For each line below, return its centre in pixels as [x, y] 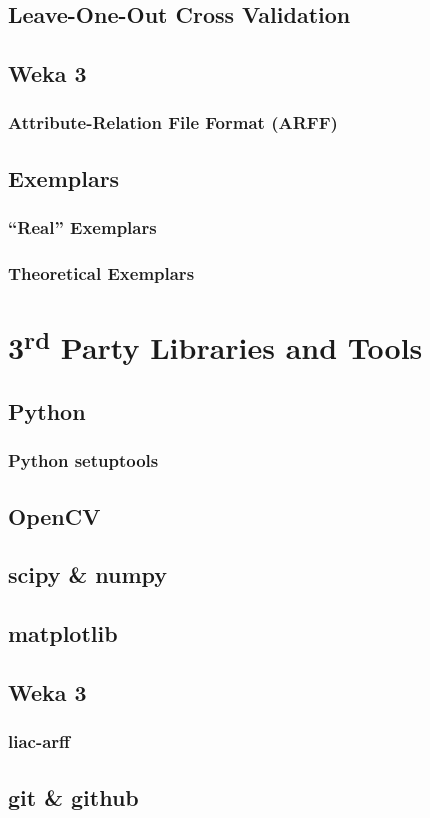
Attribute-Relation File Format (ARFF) [173, 122]
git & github [73, 796]
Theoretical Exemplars [101, 272]
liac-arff [39, 741]
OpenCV [54, 515]
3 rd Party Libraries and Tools [215, 345]
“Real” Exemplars [82, 227]
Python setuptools [83, 460]
